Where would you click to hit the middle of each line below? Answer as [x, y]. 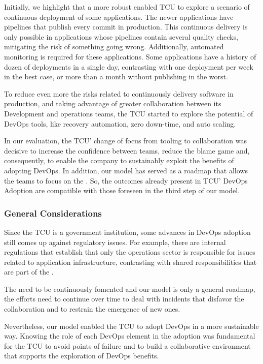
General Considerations [53, 213]
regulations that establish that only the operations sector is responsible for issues [130, 252]
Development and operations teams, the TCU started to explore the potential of [129, 113]
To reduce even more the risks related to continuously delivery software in [119, 93]
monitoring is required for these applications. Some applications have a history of [130, 56]
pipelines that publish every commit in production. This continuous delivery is [126, 27]
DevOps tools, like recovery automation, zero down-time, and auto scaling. [120, 123]
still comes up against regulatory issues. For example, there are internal [115, 242]
